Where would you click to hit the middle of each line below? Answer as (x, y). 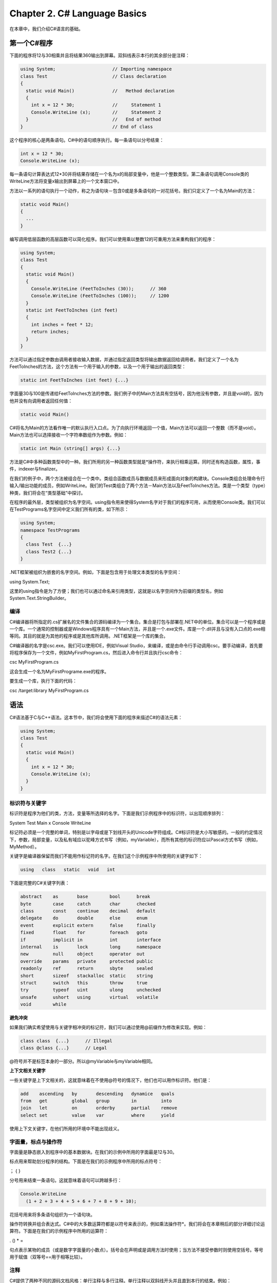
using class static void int (68, 870)
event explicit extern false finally (88, 925)
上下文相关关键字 (27, 1071)
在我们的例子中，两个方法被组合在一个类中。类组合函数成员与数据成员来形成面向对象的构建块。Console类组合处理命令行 (137, 478)
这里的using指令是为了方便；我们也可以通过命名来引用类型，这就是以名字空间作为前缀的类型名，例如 (116, 591)
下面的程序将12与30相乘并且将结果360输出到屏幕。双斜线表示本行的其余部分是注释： (100, 55)
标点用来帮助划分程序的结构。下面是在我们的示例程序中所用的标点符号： (86, 1161)
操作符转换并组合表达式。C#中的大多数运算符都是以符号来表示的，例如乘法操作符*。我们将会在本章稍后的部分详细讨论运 (137, 1223)
